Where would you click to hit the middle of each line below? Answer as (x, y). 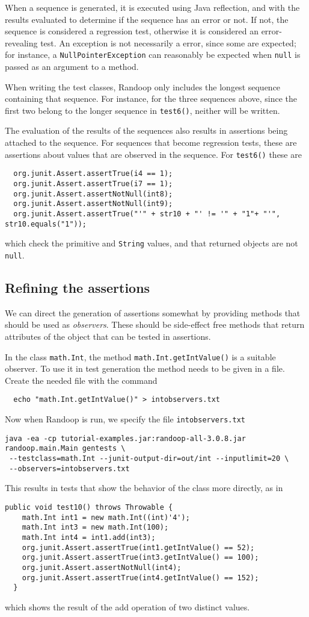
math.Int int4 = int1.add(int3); (89, 537)
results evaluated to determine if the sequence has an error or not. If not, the (147, 19)
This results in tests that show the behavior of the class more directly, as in (144, 488)
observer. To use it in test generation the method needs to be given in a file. (145, 368)
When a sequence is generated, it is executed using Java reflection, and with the (152, 7)
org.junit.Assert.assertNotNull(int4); (102, 567)
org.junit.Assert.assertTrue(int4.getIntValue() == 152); (140, 578)
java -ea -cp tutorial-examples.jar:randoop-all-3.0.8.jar (125, 438)
